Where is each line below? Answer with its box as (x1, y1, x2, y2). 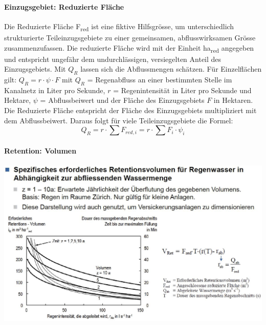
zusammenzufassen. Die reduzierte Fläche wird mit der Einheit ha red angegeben (4, 42, 254, 54)
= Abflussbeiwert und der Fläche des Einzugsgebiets (40, 95, 205, 105)
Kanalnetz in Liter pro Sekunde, (4, 84, 105, 95)
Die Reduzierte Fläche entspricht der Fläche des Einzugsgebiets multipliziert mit (4, 105, 257, 116)
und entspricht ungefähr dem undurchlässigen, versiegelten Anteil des (4, 53, 221, 64)
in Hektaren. (213, 95, 253, 105)
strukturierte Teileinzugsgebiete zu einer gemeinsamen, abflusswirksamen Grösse (4, 32, 256, 42)
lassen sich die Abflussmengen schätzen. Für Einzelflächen (80, 63, 262, 74)
